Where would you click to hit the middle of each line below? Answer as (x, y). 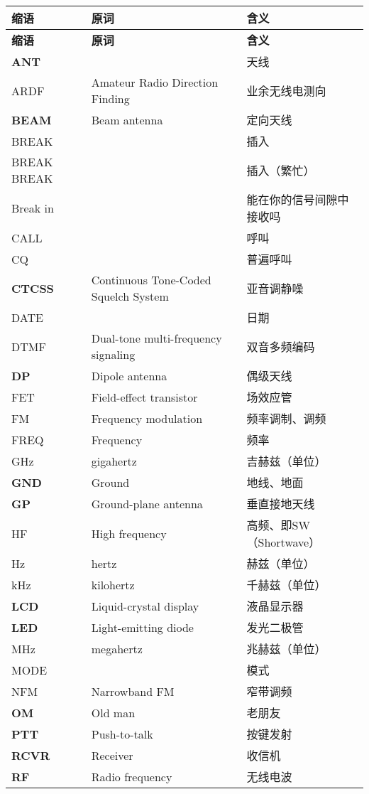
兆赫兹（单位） (286, 649)
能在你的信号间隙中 (298, 199)
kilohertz (113, 584)
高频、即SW (278, 525)
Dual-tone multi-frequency (156, 338)
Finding (110, 98)
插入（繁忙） (281, 170)
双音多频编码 (281, 347)
